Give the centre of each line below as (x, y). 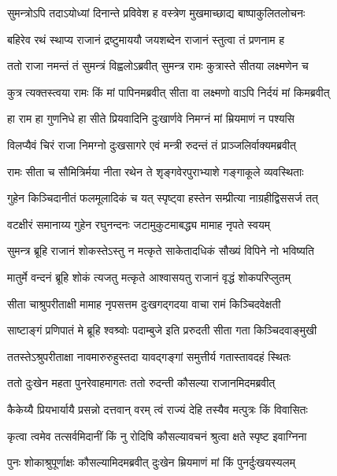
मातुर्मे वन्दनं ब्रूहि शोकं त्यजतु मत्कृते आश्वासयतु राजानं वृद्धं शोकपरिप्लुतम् (149, 277)
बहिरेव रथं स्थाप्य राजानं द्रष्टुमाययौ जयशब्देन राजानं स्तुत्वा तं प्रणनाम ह (146, 39)
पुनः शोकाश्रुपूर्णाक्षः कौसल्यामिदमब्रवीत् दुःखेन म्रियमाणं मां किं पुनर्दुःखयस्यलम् (152, 462)
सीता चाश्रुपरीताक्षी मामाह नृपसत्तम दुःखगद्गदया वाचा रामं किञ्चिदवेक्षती (144, 303)
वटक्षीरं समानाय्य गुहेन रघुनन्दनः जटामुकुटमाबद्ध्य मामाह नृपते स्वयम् (139, 224)
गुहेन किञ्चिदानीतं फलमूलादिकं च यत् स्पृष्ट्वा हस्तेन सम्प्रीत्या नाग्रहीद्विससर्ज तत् (163, 198)
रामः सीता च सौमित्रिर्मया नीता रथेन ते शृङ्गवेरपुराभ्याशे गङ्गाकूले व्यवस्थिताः (156, 171)
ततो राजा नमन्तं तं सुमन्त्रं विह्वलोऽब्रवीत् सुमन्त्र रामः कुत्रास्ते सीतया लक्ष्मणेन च (158, 66)
